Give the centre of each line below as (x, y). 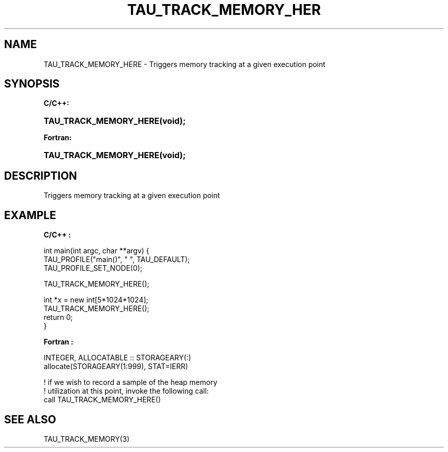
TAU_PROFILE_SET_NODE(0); (93, 268)
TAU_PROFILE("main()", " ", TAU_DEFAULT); (117, 260)
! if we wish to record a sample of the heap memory (130, 382)
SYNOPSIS (32, 84)
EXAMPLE (30, 215)
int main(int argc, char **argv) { (96, 251)
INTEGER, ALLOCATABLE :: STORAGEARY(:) (117, 358)
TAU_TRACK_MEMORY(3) (87, 439)
